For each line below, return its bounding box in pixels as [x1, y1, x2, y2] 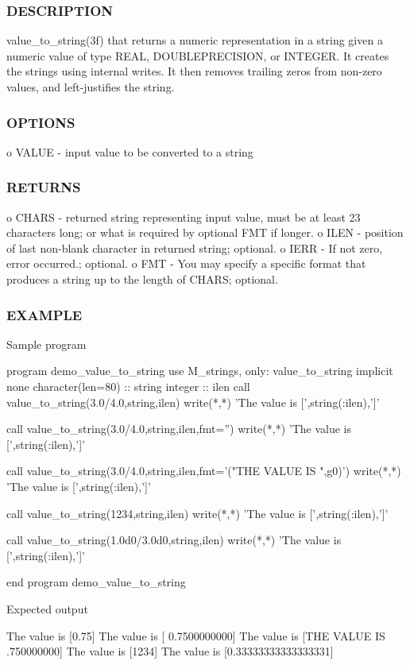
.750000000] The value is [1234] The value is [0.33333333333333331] [6, 643, 334, 659]
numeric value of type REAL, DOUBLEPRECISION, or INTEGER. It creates [6, 47, 389, 64]
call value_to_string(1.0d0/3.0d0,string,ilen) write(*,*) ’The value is [6, 532, 342, 548]
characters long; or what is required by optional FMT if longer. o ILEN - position [6, 224, 404, 241]
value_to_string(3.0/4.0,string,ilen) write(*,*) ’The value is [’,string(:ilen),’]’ [6, 393, 380, 410]
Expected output [6, 600, 88, 617]
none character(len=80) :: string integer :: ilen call [6, 378, 250, 394]
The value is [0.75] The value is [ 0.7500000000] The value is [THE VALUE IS [6, 627, 385, 644]
